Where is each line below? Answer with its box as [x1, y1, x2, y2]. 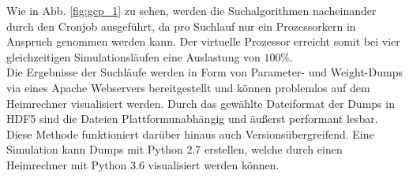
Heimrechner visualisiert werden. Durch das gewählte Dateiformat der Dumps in [6, 95, 395, 111]
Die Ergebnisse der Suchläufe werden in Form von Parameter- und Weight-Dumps [6, 64, 403, 80]
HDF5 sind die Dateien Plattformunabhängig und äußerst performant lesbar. [6, 110, 378, 127]
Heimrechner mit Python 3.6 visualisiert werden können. [6, 156, 280, 172]
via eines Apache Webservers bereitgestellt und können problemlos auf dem [6, 79, 370, 95]
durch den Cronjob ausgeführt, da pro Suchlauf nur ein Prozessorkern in [6, 17, 356, 34]
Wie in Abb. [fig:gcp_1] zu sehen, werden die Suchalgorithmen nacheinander [6, 2, 377, 18]
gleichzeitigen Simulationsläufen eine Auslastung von [6, 48, 261, 65]
